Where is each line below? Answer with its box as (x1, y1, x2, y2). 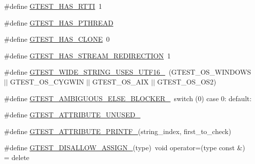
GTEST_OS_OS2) (157, 76, 217, 86)
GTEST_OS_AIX (92, 76, 149, 86)
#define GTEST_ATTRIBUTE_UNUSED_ (4, 109, 141, 120)
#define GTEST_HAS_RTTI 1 (4, 1, 102, 11)
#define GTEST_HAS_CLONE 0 (4, 34, 110, 44)
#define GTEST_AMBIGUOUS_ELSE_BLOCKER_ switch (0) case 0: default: (4, 93, 252, 103)
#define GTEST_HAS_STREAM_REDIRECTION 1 (4, 50, 171, 60)
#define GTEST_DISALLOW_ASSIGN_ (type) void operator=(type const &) (4, 142, 245, 153)
